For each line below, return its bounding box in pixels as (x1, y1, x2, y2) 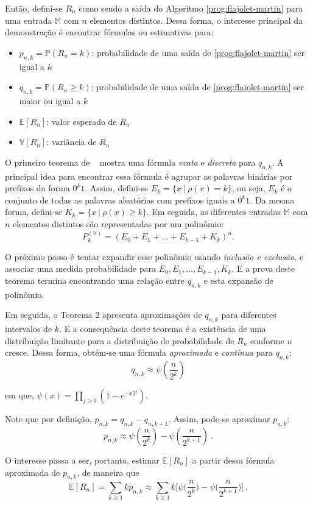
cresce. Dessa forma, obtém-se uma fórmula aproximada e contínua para (5, 346, 273, 359)
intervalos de (5, 322, 52, 335)
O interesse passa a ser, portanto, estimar (5, 453, 160, 466)
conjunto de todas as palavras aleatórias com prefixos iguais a (5, 193, 235, 206)
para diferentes (221, 308, 276, 321)
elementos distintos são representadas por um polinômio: (13, 217, 224, 230)
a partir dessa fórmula (192, 453, 275, 466)
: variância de (46, 135, 97, 148)
